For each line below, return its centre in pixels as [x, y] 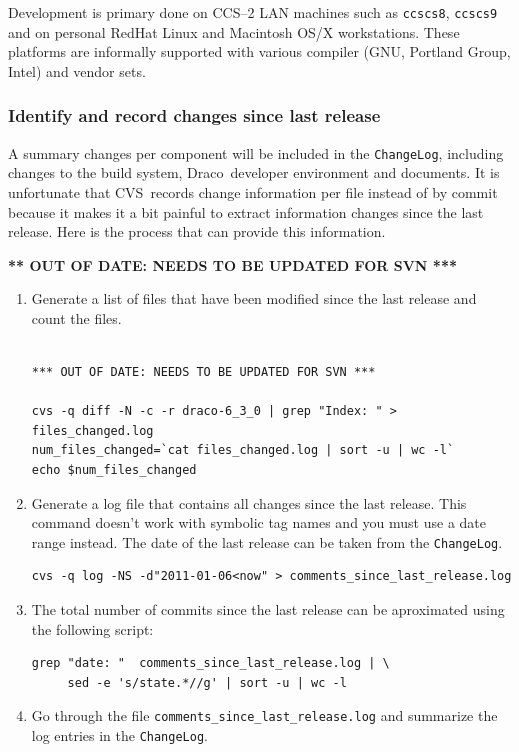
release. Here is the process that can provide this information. [197, 231]
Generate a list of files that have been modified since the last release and [254, 298]
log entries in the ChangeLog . [119, 735]
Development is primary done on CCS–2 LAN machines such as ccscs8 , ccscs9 [253, 12]
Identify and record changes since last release [194, 115]
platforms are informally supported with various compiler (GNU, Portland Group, [259, 51]
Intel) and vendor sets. [77, 70]
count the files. [76, 317]
